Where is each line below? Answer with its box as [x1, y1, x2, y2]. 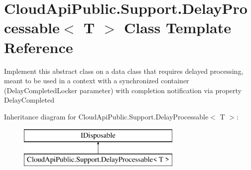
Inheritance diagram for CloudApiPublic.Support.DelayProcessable [4, 111, 209, 121]
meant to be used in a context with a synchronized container [4, 75, 189, 86]
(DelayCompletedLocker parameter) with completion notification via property [4, 85, 242, 95]
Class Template [124, 17, 232, 38]
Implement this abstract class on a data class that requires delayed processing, [4, 65, 244, 76]
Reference [4, 37, 73, 57]
